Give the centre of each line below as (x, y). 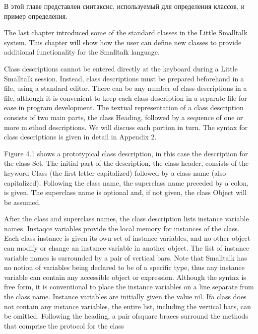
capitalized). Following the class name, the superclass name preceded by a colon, (126, 182)
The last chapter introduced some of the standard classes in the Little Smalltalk (126, 33)
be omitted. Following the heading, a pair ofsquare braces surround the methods (126, 316)
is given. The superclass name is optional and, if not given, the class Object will (126, 192)
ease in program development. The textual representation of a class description (124, 107)
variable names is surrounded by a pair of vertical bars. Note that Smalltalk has (126, 257)
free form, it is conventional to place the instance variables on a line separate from (129, 287)
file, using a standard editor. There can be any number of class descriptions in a (126, 88)
